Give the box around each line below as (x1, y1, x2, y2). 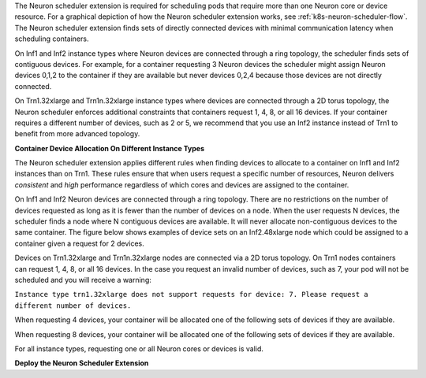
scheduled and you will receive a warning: (14, 275, 151, 284)
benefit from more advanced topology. (14, 129, 140, 139)
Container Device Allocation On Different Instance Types (14, 143, 205, 153)
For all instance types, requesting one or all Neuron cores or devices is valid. (14, 343, 264, 354)
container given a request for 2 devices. (14, 239, 145, 248)
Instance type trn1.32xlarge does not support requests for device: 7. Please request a (14, 290, 368, 299)
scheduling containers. (14, 34, 89, 43)
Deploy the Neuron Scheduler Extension (14, 358, 149, 368)
